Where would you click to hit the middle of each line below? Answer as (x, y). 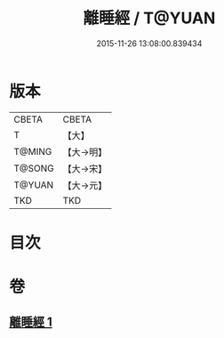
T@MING (33, 151)
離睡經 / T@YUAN (149, 18)
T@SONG (34, 168)
